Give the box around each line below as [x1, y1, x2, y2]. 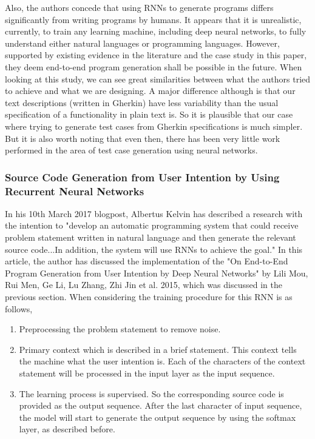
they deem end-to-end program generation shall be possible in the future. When [5, 60, 302, 73]
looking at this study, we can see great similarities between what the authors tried [5, 72, 311, 85]
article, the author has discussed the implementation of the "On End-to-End [5, 255, 288, 267]
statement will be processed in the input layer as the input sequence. [19, 366, 275, 379]
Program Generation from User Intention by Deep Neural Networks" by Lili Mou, [5, 266, 308, 279]
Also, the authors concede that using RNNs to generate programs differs [5, 1, 274, 13]
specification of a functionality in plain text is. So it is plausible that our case [5, 108, 293, 121]
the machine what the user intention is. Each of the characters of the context [19, 355, 306, 367]
